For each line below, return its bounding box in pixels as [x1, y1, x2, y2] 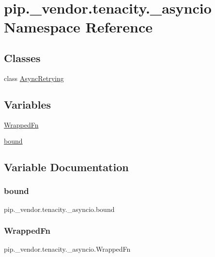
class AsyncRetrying [4, 73, 64, 83]
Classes [4, 50, 41, 65]
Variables [4, 96, 51, 112]
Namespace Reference [4, 17, 153, 37]
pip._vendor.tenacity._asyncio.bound [4, 204, 115, 214]
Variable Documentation [4, 160, 129, 175]
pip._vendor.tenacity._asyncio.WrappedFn [4, 243, 131, 254]
